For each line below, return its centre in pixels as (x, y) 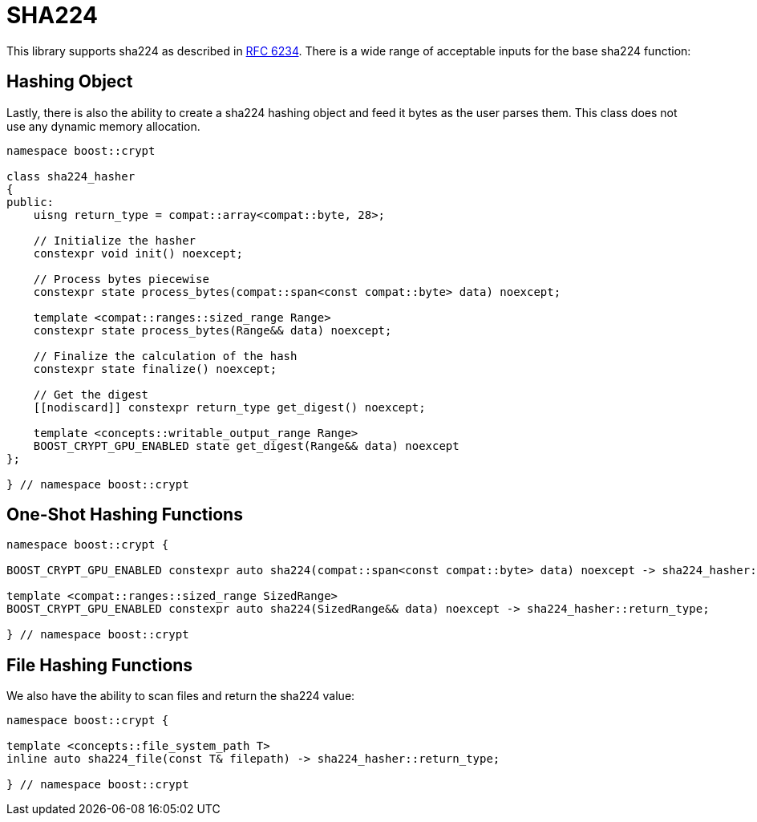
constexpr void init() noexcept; (138, 253)
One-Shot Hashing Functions (125, 515)
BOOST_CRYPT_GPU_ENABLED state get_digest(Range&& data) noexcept (246, 445)
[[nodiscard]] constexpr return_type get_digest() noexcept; (229, 407)
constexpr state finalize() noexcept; (155, 368)
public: (30, 202)
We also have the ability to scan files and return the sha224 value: (181, 696)
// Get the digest (91, 394)
